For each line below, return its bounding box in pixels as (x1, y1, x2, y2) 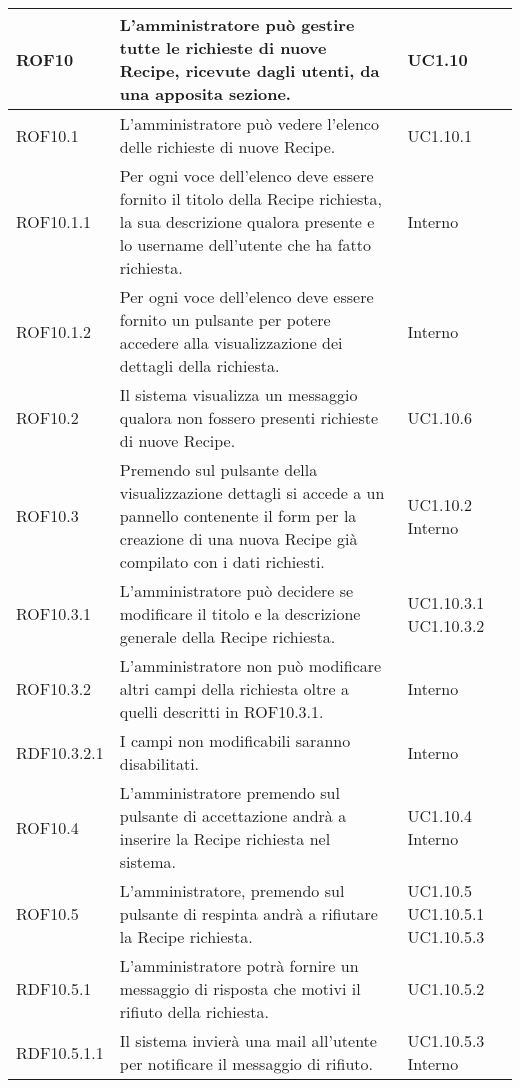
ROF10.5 (16, 902, 79, 925)
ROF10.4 (16, 815, 79, 839)
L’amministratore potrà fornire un (119, 954, 359, 977)
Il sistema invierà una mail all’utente (119, 1029, 377, 1052)
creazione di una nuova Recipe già (119, 527, 358, 550)
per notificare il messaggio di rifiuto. (119, 1052, 374, 1075)
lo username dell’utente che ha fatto (119, 233, 372, 256)
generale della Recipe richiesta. (119, 625, 336, 648)
